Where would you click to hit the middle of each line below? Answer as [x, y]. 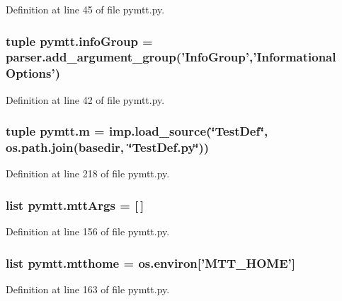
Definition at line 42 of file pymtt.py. [85, 99]
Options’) [33, 73]
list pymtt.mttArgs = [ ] [75, 205]
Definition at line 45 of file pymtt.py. [85, 9]
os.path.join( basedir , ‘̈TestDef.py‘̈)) [108, 147]
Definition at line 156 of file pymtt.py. [88, 231]
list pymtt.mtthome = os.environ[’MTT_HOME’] [150, 262]
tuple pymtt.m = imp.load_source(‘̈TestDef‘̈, [137, 131]
